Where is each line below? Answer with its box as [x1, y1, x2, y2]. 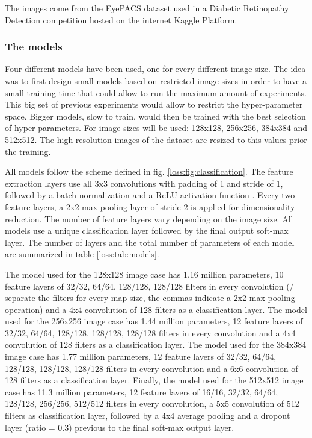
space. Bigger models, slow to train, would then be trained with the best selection [5, 109, 306, 122]
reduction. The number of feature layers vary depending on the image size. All [5, 212, 293, 225]
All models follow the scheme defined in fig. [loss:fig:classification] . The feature [5, 165, 293, 178]
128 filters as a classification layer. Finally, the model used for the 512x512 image [5, 374, 304, 386]
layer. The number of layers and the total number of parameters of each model [5, 236, 295, 248]
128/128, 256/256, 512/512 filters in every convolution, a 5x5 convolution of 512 [5, 397, 299, 410]
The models [5, 39, 63, 54]
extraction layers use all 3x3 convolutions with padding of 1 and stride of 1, [5, 177, 283, 189]
